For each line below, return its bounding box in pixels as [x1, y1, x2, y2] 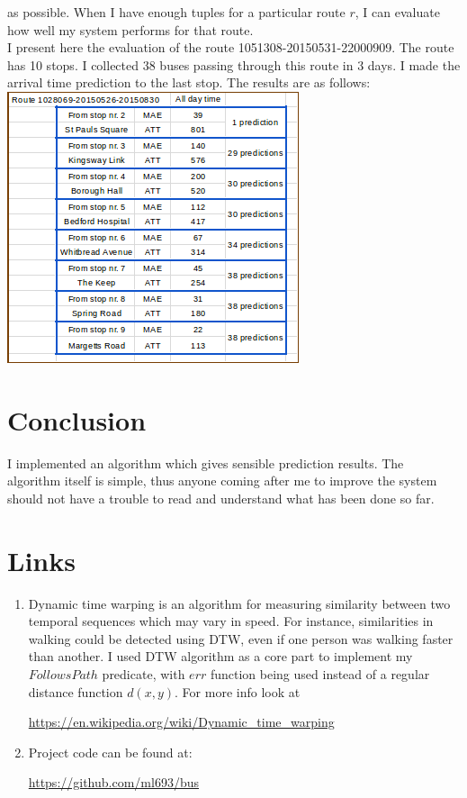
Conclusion [7, 401, 147, 438]
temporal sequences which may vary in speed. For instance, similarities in [28, 612, 434, 630]
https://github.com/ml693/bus [28, 773, 199, 792]
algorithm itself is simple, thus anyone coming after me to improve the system [7, 471, 437, 490]
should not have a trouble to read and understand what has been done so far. [7, 488, 435, 507]
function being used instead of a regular [210, 664, 430, 683]
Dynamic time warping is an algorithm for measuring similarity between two [28, 594, 451, 612]
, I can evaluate [355, 3, 440, 21]
